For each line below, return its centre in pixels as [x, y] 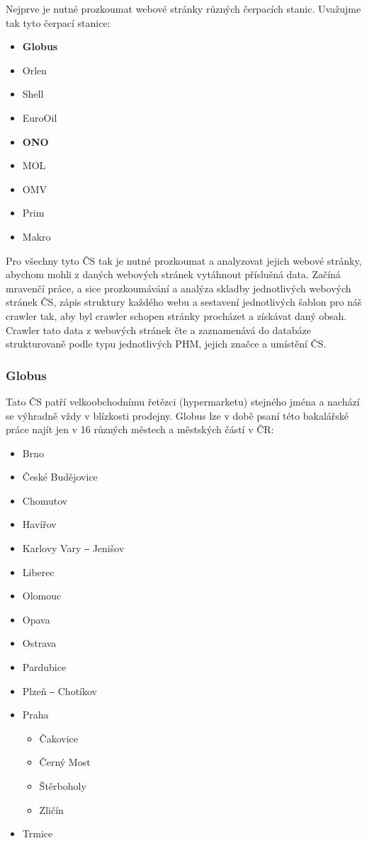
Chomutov [45, 500]
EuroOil [40, 117]
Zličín [51, 809]
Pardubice [44, 667]
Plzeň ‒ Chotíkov [60, 690]
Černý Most [65, 762]
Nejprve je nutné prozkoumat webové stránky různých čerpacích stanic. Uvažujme [183, 8]
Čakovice [59, 738]
